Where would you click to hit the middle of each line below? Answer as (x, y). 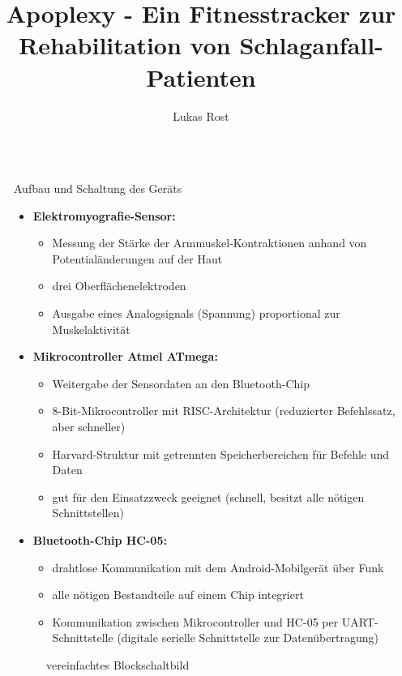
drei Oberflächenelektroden (119, 286)
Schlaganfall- (311, 45)
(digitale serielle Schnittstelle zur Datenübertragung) (248, 637)
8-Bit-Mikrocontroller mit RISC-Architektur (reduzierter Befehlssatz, (224, 411)
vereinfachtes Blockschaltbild (118, 664)
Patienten (201, 77)
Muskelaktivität (91, 329)
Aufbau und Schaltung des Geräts (98, 188)
